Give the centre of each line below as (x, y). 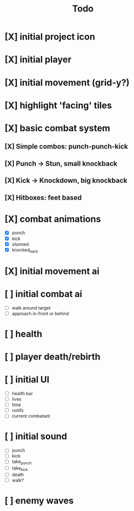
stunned (20, 244)
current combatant (31, 416)
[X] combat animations (53, 219)
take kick (20, 469)
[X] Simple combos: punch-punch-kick (67, 147)
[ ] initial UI (27, 380)
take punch (22, 462)
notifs (18, 411)
